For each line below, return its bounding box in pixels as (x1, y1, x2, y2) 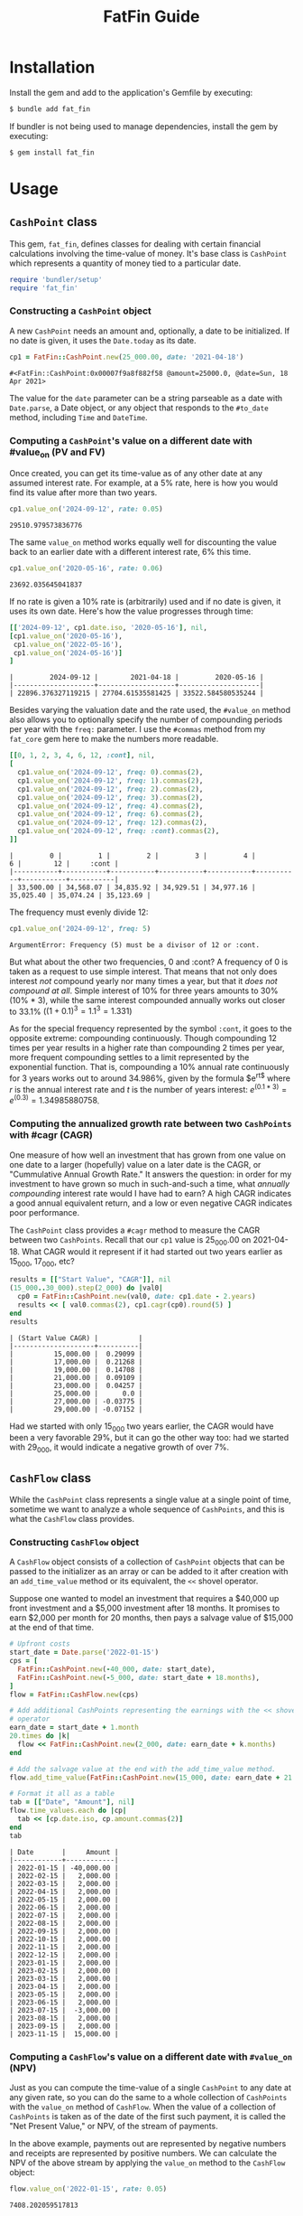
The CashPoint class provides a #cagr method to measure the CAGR (9, 1225, 261, 1235)
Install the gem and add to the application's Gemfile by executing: (9, 87, 253, 98)
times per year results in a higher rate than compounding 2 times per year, (9, 1042, 286, 1054)
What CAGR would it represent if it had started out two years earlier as (22, 1245, 283, 1257)
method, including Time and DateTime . (9, 411, 148, 422)
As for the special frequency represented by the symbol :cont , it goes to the (9, 1023, 292, 1034)
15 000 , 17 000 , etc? (9, 1255, 75, 1269)
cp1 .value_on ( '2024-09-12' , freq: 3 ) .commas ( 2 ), (17, 793, 204, 802)
